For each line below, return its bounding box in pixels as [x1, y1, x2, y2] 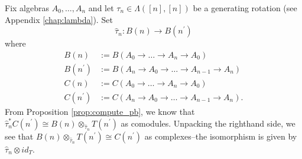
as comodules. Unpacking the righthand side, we [121, 117, 295, 129]
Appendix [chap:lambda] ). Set [5, 13, 113, 25]
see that [5, 130, 34, 142]
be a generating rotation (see [193, 2, 297, 14]
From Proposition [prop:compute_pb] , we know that [5, 105, 195, 117]
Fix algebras [5, 2, 49, 14]
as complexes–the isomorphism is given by [144, 130, 297, 142]
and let [88, 2, 114, 14]
